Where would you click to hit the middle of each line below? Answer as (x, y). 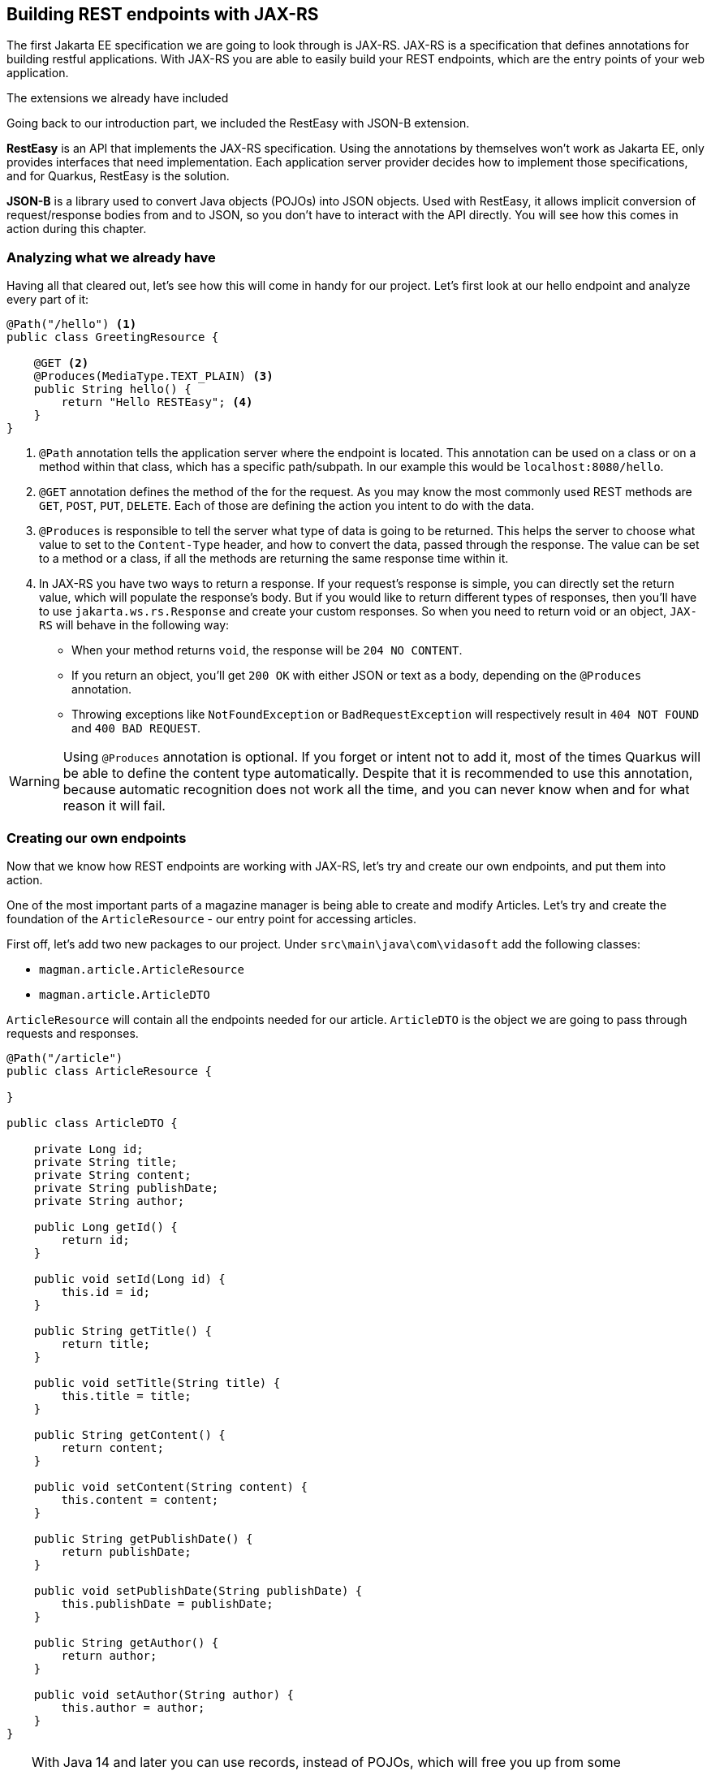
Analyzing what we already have (111, 257)
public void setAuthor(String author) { (164, 1694)
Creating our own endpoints (97, 838)
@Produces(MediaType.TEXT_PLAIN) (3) (153, 376)
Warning (34, 782)
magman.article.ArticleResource (142, 969)
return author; (109, 1655)
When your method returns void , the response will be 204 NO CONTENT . (267, 650)
